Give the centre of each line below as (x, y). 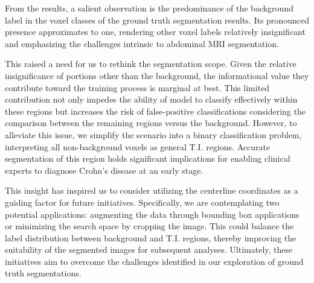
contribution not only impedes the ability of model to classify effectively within (151, 99)
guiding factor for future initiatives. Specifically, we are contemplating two (142, 202)
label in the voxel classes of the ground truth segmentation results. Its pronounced (157, 20)
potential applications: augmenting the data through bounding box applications (152, 214)
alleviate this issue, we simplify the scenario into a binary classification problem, (153, 134)
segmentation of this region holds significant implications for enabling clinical (148, 158)
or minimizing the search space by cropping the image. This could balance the (149, 226)
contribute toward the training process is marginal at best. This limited (137, 87)
